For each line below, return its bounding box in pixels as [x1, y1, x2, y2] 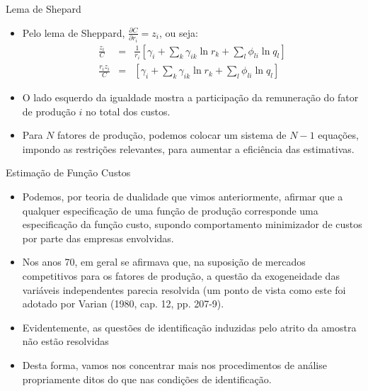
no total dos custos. [86, 103, 171, 118]
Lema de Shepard [6, 1, 81, 16]
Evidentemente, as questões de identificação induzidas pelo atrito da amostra [22, 319, 357, 334]
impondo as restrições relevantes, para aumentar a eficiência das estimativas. [22, 141, 355, 156]
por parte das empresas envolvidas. [22, 230, 174, 245]
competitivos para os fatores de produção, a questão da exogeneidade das [22, 268, 340, 283]
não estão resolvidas [22, 334, 109, 348]
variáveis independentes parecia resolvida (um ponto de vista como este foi [22, 282, 346, 297]
